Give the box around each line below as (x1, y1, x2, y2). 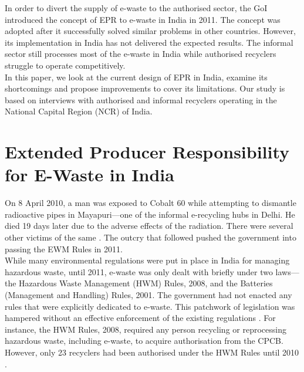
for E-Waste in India (5, 163, 174, 187)
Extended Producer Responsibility (5, 140, 290, 164)
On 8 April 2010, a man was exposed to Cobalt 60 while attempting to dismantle (5, 197, 296, 209)
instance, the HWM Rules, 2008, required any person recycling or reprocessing (5, 323, 286, 335)
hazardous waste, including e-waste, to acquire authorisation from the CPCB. (5, 334, 283, 347)
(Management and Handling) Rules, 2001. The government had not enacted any (5, 289, 292, 300)
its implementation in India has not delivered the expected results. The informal (5, 36, 293, 48)
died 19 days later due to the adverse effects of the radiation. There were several (5, 219, 293, 232)
